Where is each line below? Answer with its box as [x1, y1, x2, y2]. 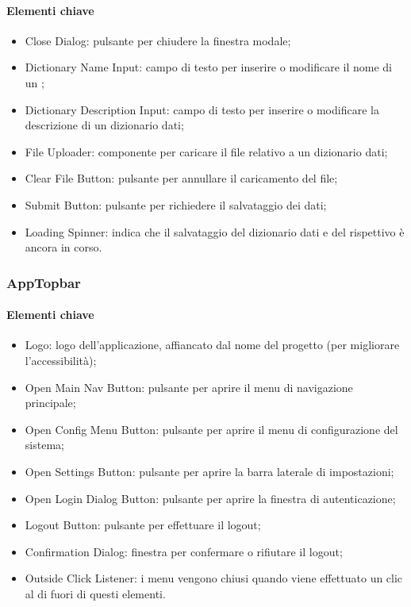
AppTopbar [6, 272, 81, 292]
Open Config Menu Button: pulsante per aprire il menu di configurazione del [25, 421, 398, 437]
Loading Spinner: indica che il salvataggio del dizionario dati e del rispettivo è [25, 223, 405, 240]
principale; [25, 394, 76, 411]
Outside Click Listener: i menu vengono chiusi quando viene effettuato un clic [25, 570, 403, 586]
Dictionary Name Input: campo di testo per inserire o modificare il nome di [25, 59, 392, 75]
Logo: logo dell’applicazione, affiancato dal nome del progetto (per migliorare [25, 336, 400, 353]
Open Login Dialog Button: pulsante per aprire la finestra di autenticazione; [25, 490, 396, 506]
